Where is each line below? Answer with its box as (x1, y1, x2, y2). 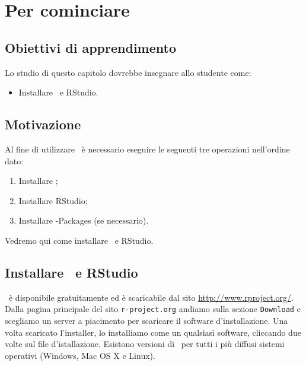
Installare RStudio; (18, 194, 88, 206)
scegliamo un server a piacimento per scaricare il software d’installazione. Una (5, 314, 288, 326)
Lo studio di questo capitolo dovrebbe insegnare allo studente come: (5, 66, 251, 78)
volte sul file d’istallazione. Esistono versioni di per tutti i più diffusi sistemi (5, 338, 285, 350)
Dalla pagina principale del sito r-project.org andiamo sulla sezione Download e (5, 303, 301, 315)
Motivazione (5, 115, 81, 133)
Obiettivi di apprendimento (5, 38, 176, 56)
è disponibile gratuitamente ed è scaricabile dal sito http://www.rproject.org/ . (8, 291, 294, 303)
